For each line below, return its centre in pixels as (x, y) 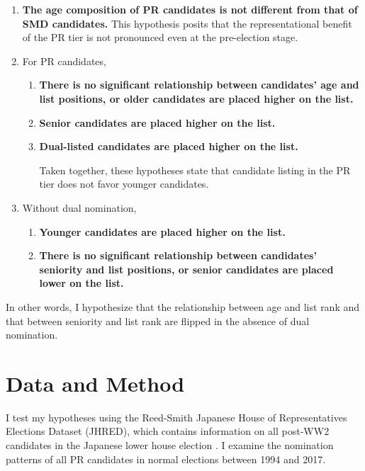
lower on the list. (82, 283)
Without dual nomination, (79, 207)
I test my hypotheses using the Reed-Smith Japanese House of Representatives (176, 417)
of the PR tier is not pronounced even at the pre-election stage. (160, 37)
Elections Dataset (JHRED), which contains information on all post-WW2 (168, 431)
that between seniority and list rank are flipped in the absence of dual (158, 320)
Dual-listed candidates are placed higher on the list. (169, 146)
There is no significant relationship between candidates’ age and (199, 85)
